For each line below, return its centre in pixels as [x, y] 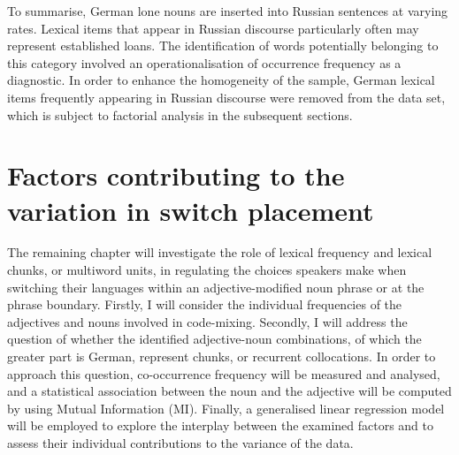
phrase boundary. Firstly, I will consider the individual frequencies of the [205, 304]
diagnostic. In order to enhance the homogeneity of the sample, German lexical [221, 80]
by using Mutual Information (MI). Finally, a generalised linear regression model [226, 408]
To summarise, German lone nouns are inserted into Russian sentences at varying [228, 11]
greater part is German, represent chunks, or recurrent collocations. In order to [222, 356]
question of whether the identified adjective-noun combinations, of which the [214, 339]
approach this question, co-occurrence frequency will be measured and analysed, [224, 373]
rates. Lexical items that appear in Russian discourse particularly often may [213, 28]
